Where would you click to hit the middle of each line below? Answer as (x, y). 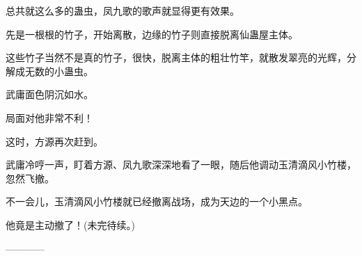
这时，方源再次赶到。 (54, 141)
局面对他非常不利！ (49, 117)
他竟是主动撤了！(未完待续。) (70, 224)
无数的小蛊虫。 (59, 71)
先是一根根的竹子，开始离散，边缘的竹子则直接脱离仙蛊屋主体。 (152, 34)
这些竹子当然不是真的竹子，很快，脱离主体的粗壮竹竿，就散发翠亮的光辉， (176, 57)
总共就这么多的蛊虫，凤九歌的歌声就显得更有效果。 (123, 10)
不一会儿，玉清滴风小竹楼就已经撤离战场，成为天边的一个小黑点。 (157, 201)
